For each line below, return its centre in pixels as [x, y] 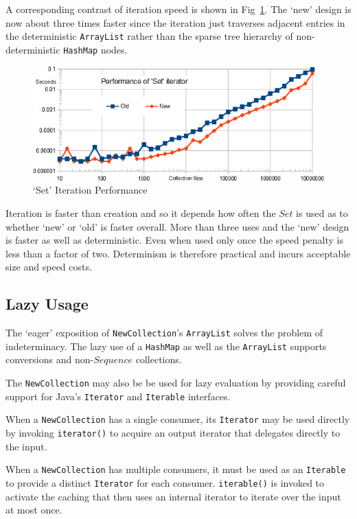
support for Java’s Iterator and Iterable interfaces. [118, 396]
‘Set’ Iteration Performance [90, 190]
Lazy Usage [47, 304]
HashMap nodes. [95, 49]
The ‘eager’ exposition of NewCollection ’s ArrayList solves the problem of [164, 333]
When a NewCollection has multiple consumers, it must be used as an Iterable [176, 469]
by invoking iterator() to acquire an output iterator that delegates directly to [173, 432]
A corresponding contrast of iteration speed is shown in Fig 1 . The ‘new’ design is [178, 9]
